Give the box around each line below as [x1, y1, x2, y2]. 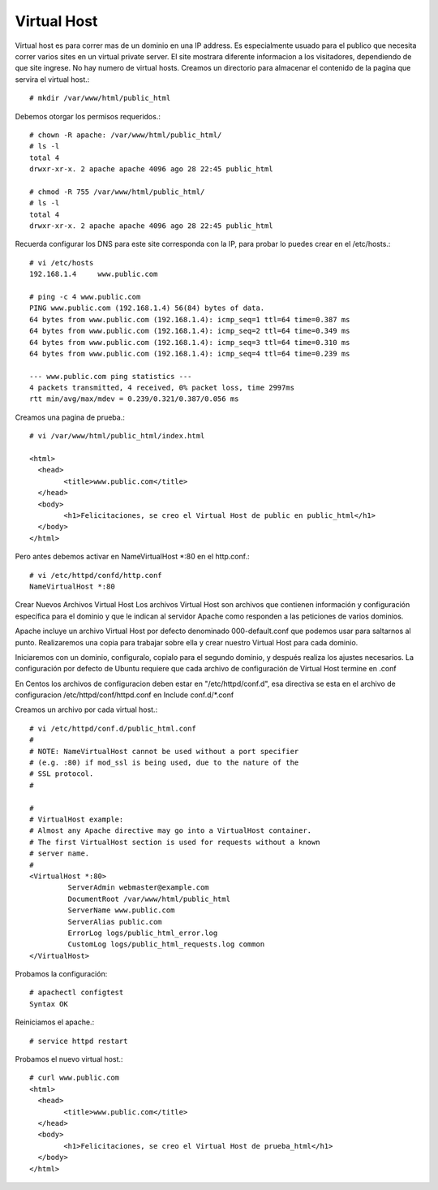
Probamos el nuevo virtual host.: [15, 1054, 123, 1064]
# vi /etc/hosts [29, 258, 94, 267]
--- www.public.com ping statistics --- [29, 372, 192, 381]
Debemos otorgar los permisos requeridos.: [15, 111, 161, 121]
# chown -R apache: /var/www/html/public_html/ [29, 130, 222, 140]
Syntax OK [29, 999, 68, 1008]
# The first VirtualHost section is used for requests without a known [29, 837, 320, 847]
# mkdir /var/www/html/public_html [29, 93, 171, 103]
